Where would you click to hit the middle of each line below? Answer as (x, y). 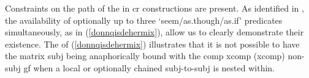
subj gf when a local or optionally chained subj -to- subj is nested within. (140, 67)
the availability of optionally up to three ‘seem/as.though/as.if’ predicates (144, 20)
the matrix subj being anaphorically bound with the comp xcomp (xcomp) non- (155, 56)
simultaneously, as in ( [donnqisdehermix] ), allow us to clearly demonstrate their (154, 32)
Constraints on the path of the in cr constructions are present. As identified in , (154, 8)
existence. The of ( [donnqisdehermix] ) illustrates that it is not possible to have (152, 44)
